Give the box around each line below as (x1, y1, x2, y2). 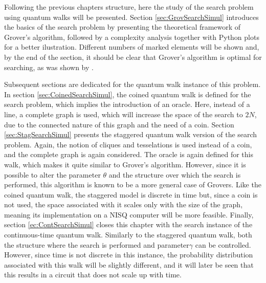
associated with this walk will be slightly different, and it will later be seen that (4, 259, 254, 270)
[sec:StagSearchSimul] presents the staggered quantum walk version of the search (4, 129, 257, 140)
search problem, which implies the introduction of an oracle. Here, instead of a (4, 99, 250, 110)
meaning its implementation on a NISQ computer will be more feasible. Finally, (4, 209, 254, 220)
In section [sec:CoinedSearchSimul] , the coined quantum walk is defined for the (4, 89, 251, 99)
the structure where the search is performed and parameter (4, 239, 189, 250)
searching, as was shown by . (4, 61, 94, 72)
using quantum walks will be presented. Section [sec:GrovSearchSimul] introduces (4, 11, 259, 22)
